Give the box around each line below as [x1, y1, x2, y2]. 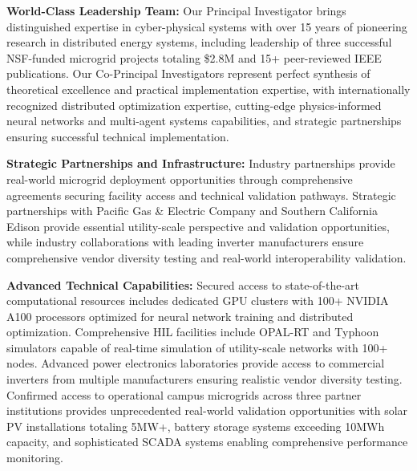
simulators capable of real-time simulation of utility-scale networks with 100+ [6, 339, 388, 355]
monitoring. [6, 449, 63, 466]
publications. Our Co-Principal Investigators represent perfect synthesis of [6, 65, 370, 82]
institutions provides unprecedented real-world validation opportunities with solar [6, 402, 408, 419]
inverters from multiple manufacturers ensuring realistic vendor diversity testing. [6, 371, 403, 388]
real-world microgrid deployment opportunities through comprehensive [6, 170, 353, 187]
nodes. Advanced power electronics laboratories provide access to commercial [6, 355, 385, 372]
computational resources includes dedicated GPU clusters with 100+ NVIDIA [6, 292, 389, 309]
